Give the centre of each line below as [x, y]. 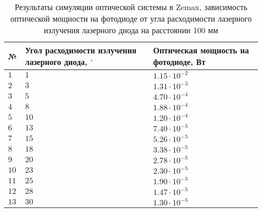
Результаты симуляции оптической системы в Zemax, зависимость [131, 7]
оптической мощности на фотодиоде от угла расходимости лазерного [131, 18]
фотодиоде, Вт [179, 62]
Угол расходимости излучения [81, 50]
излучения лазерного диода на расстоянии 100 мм [131, 30]
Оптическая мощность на [201, 50]
